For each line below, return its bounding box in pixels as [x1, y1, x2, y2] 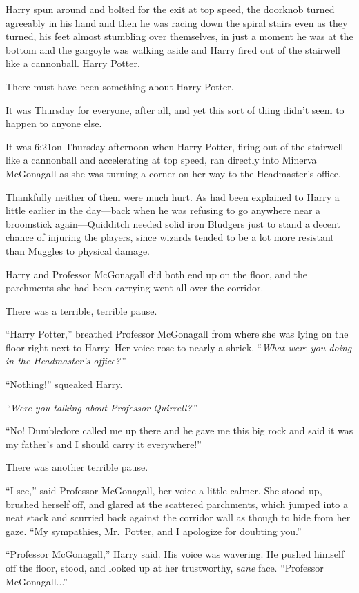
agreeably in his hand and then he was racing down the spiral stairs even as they [6, 15, 348, 30]
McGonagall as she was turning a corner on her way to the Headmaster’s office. [6, 166, 341, 180]
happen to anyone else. [6, 116, 102, 130]
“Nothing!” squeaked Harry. [6, 377, 123, 391]
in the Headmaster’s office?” [6, 353, 125, 368]
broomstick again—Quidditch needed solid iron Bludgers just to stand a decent [6, 216, 340, 231]
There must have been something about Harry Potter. [6, 79, 234, 93]
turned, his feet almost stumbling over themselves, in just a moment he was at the [6, 29, 353, 43]
